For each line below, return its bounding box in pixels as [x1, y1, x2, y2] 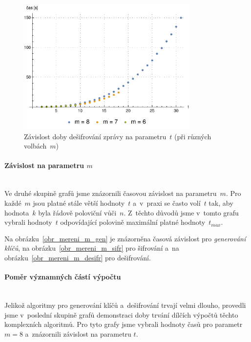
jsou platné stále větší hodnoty [33, 197, 125, 208]
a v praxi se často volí [132, 197, 201, 208]
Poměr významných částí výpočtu [4, 272, 121, 282]
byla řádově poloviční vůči [38, 207, 117, 217]
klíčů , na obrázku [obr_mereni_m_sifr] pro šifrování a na [4, 243, 179, 253]
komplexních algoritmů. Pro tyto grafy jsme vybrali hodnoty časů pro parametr [4, 319, 243, 329]
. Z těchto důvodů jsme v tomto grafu [124, 207, 239, 217]
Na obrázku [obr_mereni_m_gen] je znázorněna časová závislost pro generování [4, 233, 246, 243]
